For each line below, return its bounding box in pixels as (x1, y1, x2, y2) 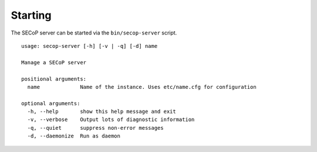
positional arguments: (21, 75, 87, 82)
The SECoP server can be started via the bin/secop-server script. (11, 29, 177, 36)
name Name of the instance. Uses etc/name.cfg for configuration (27, 84, 257, 90)
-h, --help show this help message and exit (27, 108, 176, 115)
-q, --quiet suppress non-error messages (27, 125, 164, 131)
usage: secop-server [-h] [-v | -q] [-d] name (21, 43, 158, 49)
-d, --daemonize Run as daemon (27, 133, 120, 140)
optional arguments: (21, 100, 80, 106)
